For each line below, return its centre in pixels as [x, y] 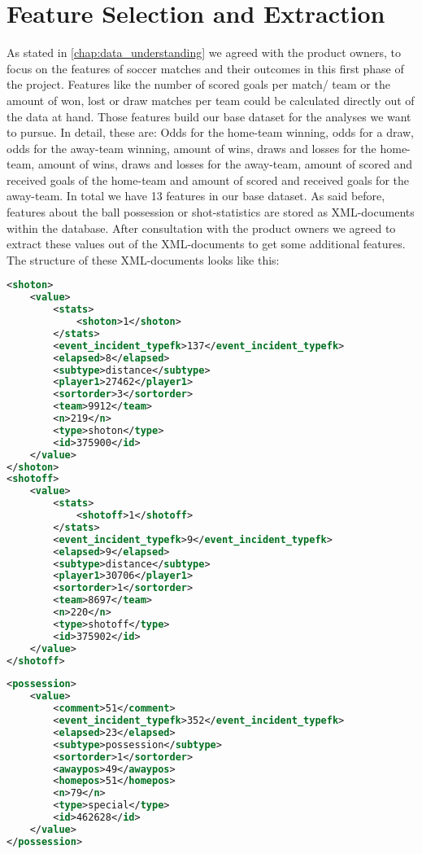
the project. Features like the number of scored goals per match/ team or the [198, 84]
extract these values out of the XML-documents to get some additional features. [206, 244]
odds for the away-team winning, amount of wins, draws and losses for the [191, 148]
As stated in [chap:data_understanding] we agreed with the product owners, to [204, 53]
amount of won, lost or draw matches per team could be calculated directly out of [211, 100]
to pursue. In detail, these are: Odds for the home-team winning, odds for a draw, [211, 132]
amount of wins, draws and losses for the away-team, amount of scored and [225, 164]
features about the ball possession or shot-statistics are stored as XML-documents [211, 212]
